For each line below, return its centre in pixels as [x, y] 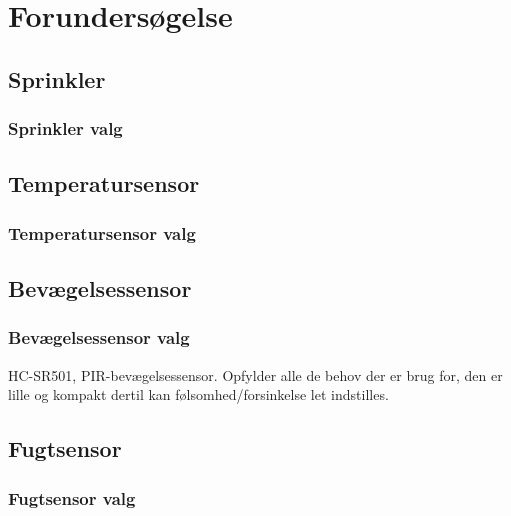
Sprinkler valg [65, 128]
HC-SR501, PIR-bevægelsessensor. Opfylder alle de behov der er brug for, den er [255, 374]
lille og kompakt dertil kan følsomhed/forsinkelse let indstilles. [198, 394]
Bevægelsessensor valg [99, 337]
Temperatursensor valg [102, 232]
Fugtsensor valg [72, 497]
